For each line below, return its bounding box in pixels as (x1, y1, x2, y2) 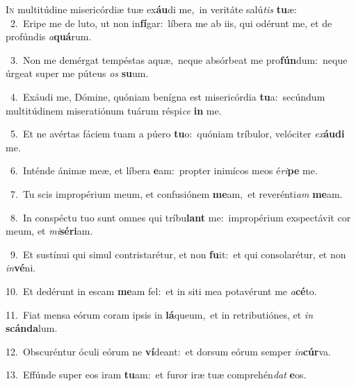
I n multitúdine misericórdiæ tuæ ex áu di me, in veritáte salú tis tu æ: (6, 2, 297, 16)
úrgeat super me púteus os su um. (6, 66, 149, 81)
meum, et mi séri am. (6, 224, 93, 238)
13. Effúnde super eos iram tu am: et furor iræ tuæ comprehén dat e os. (6, 367, 307, 382)
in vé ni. (6, 260, 36, 275)
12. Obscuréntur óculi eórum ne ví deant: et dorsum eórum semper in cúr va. (6, 344, 331, 358)
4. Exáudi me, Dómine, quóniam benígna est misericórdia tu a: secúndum (10, 89, 325, 103)
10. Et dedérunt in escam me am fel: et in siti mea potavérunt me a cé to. (6, 283, 317, 298)
